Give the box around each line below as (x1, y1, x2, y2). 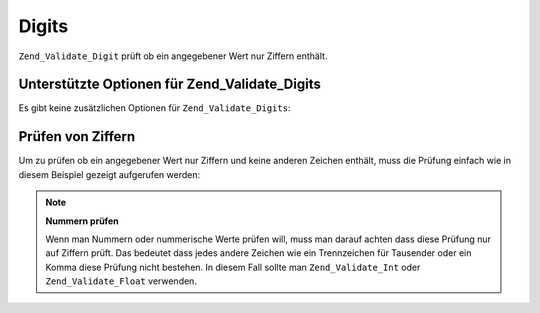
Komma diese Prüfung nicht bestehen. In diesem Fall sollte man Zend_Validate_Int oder (45, 261, 421, 273)
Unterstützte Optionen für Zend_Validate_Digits (18, 76, 322, 93)
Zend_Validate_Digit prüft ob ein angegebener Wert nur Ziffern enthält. (18, 50, 328, 62)
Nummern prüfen (45, 215, 119, 227)
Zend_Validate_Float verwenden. (45, 275, 197, 287)
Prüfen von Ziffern (18, 128, 136, 145)
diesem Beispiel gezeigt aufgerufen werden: (18, 168, 200, 180)
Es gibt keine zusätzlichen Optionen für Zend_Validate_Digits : (18, 102, 291, 114)
